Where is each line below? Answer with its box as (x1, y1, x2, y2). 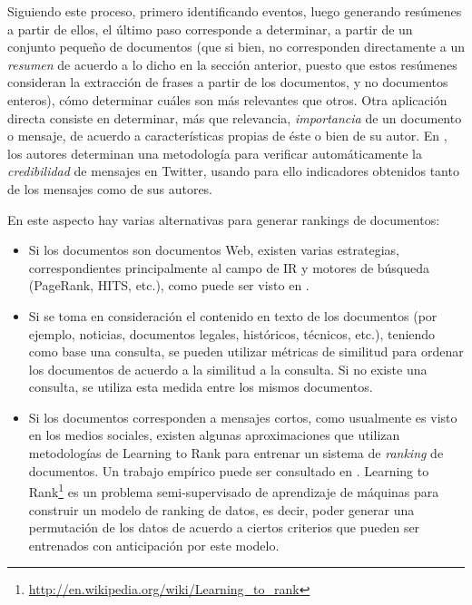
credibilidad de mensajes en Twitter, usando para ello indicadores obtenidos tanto (7, 161, 459, 181)
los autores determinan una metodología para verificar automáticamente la (7, 143, 422, 162)
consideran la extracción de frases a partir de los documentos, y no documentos (7, 73, 448, 92)
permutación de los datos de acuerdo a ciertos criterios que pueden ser (28, 518, 420, 537)
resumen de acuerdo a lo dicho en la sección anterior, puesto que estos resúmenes (7, 54, 457, 73)
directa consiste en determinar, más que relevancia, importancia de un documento (7, 108, 462, 127)
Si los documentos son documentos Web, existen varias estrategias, (28, 240, 400, 259)
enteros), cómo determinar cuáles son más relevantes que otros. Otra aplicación (7, 90, 447, 109)
